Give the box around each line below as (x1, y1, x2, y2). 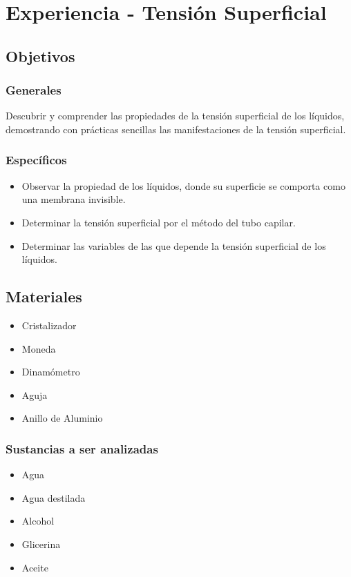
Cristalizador (21, 317, 77, 332)
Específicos (6, 151, 67, 168)
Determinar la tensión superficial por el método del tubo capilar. (21, 215, 296, 229)
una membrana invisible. (21, 192, 126, 206)
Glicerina (21, 536, 61, 551)
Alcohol (21, 514, 55, 528)
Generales (6, 81, 61, 99)
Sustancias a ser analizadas (6, 440, 158, 457)
